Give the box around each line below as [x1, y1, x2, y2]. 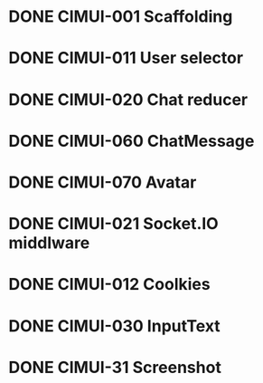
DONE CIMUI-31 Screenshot [8, 357, 222, 378]
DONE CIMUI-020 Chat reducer [8, 89, 249, 110]
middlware [8, 233, 90, 254]
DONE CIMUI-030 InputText [8, 315, 221, 336]
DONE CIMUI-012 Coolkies [8, 274, 211, 295]
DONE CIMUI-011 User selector [8, 48, 244, 69]
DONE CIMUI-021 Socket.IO [8, 214, 219, 235]
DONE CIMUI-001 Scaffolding [8, 6, 233, 27]
